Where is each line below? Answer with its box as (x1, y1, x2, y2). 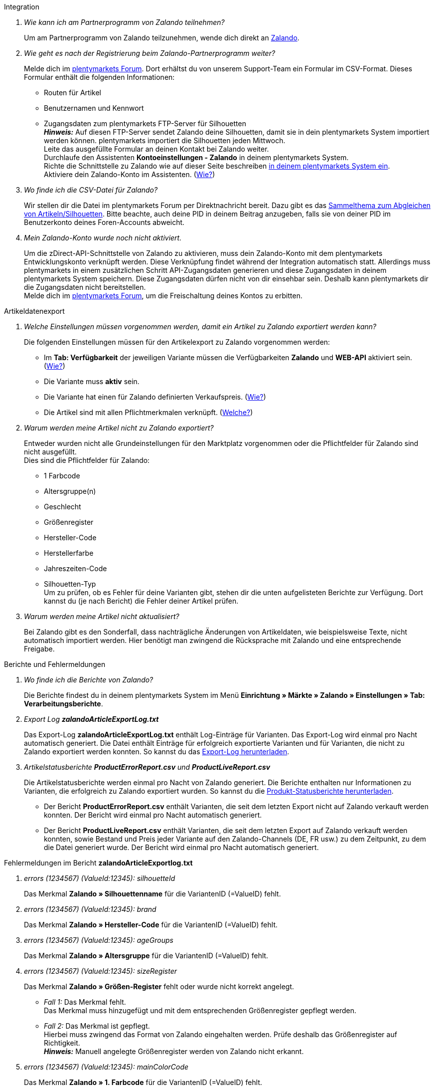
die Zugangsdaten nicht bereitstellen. (24, 283, 146, 291)
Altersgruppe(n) (44, 487, 96, 495)
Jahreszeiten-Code (44, 564, 107, 573)
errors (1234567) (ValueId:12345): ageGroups (24, 936, 173, 944)
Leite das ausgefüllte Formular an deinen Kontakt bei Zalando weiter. (44, 145, 269, 153)
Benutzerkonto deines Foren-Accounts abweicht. (24, 218, 185, 226)
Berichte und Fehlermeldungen (4, 660, 106, 668)
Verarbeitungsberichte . (24, 699, 103, 708)
